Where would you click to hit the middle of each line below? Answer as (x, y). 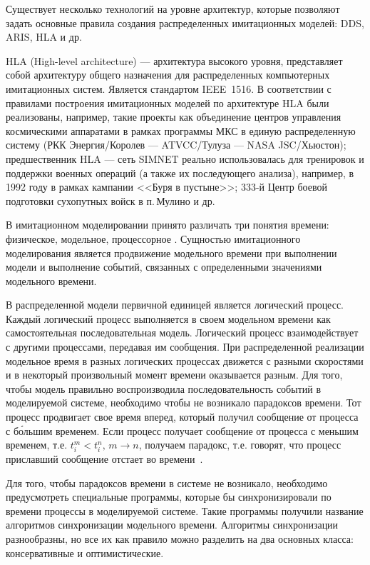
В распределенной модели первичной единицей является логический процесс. (175, 305)
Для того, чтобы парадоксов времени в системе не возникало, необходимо (167, 482)
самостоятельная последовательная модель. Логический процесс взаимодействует (182, 332)
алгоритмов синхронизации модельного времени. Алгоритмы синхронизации (172, 525)
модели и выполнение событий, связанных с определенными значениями (164, 267)
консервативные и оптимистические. (85, 552)
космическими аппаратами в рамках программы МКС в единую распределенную (181, 130)
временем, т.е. (37, 445)
